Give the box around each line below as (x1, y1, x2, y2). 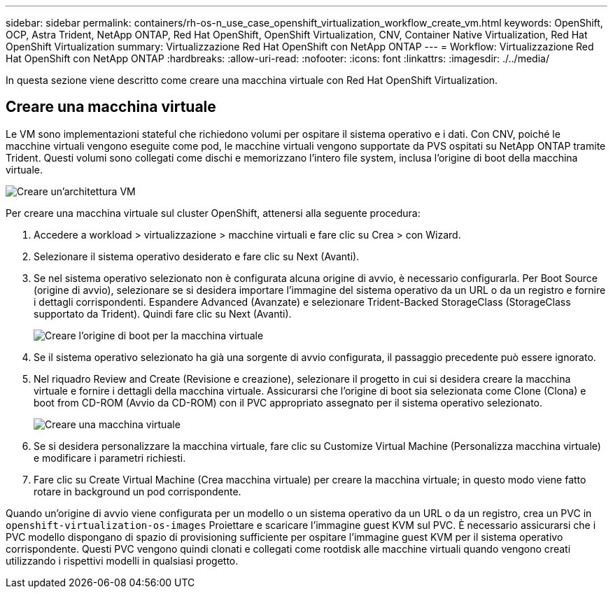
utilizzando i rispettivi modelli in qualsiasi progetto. (6, 554, 239, 567)
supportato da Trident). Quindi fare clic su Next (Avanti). (34, 307, 292, 320)
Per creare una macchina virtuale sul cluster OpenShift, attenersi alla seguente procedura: (6, 206, 421, 219)
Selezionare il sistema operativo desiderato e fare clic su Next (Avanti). (34, 250, 360, 262)
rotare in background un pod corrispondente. (34, 485, 241, 497)
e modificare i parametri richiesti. (34, 451, 186, 464)
